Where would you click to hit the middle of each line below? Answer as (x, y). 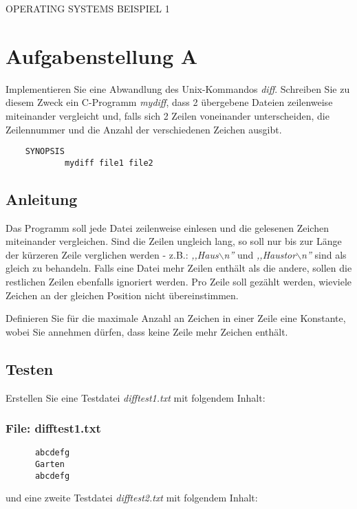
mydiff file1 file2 (109, 163)
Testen (30, 368)
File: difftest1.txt (53, 428)
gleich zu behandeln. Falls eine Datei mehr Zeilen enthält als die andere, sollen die (179, 268)
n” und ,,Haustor (260, 254)
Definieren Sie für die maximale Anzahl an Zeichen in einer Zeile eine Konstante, (176, 318)
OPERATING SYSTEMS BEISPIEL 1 (88, 8)
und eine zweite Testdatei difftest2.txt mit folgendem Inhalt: (132, 498)
